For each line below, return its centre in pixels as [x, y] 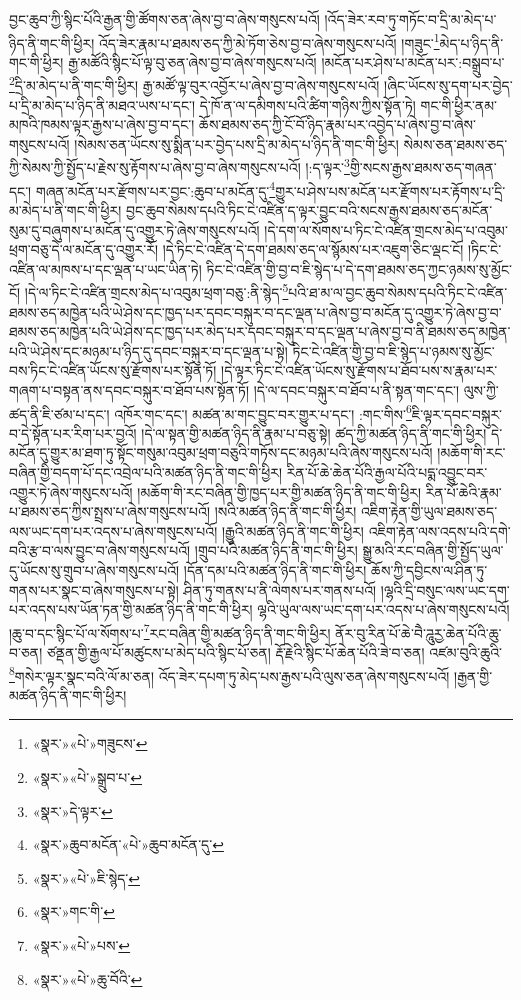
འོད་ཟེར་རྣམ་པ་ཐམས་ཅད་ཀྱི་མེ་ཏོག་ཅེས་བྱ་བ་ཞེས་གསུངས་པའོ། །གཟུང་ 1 [269, 41]
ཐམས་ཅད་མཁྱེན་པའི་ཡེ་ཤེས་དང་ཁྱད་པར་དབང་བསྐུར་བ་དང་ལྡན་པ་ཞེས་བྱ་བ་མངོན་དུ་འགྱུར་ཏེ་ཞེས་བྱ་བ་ [255, 311]
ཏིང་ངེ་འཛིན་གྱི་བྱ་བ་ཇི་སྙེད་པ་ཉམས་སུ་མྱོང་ [393, 350]
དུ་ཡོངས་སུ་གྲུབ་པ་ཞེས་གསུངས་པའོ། [94, 569]
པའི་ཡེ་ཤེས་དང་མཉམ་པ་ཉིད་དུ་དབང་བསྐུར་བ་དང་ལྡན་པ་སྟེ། [148, 350]
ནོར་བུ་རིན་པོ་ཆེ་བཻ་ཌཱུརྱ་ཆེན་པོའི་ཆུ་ [418, 632]
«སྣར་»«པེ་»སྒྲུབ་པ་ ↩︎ [87, 777]
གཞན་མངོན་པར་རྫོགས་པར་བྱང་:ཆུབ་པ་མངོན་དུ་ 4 [155, 189]
